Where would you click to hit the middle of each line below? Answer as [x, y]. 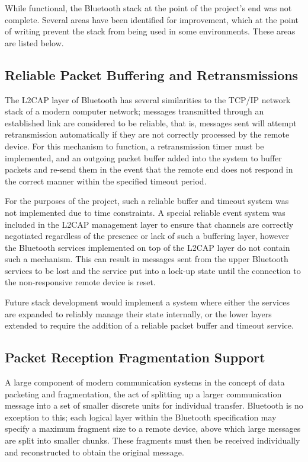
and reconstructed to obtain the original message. [94, 452]
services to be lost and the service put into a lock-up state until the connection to [153, 270]
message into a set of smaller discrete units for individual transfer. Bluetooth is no [154, 405]
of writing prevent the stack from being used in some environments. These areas [150, 31]
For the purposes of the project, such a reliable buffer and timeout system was [147, 201]
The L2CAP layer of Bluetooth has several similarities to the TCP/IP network [148, 99]
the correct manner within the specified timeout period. [106, 181]
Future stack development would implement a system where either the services [147, 302]
